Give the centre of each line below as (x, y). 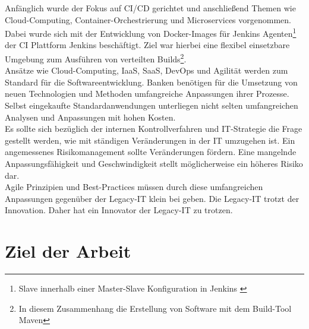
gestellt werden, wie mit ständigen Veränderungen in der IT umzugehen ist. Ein (150, 140)
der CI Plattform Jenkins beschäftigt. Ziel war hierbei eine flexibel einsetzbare (147, 45)
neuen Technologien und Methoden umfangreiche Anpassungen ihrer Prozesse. (147, 94)
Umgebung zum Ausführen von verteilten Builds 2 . (96, 58)
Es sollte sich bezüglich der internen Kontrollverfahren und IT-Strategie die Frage (154, 129)
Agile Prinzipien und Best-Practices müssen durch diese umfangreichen (134, 187)
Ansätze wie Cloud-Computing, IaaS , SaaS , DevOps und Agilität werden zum (146, 70)
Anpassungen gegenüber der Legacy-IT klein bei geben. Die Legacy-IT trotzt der (152, 198)
